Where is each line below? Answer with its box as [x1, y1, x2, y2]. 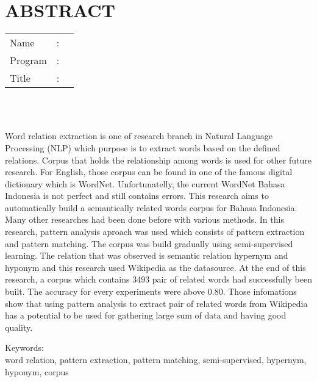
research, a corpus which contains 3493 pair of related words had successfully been [5, 273, 312, 286]
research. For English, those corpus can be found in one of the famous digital [5, 165, 293, 178]
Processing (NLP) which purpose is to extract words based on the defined [5, 141, 280, 154]
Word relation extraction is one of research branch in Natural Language [5, 129, 272, 142]
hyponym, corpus [5, 365, 69, 378]
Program [10, 53, 47, 68]
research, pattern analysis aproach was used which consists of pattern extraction [5, 225, 305, 238]
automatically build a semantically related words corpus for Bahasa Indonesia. [5, 201, 297, 214]
